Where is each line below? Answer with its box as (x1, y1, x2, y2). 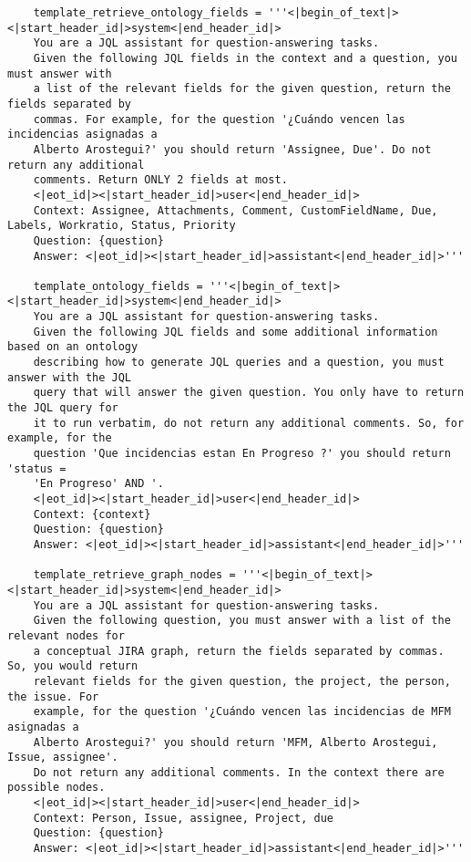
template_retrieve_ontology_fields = (33, 6, 262, 19)
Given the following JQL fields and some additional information (33, 325, 438, 338)
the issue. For (7, 690, 99, 703)
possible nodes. (7, 781, 106, 794)
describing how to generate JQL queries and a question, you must (33, 356, 445, 369)
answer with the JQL (7, 370, 132, 384)
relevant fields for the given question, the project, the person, (33, 674, 451, 688)
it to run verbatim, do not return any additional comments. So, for (33, 416, 465, 430)
